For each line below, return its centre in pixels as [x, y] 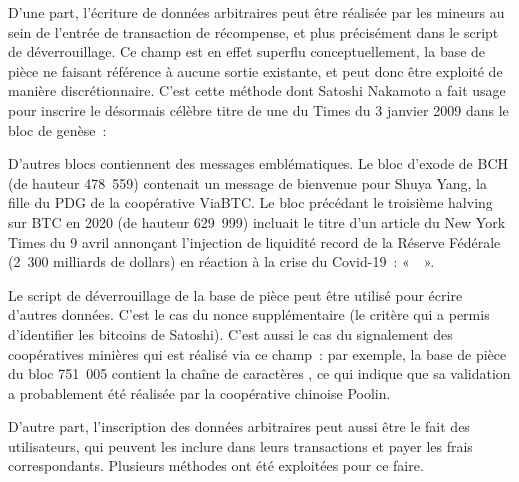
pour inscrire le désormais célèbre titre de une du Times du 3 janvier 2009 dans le [258, 109]
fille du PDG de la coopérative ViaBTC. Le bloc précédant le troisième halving [250, 202]
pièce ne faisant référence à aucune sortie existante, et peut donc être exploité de [255, 70]
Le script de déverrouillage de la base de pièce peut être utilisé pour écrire [235, 294]
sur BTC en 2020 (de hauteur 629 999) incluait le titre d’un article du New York [257, 221]
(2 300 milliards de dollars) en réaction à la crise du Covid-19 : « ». [221, 261]
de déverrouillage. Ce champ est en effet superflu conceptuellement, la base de [247, 51]
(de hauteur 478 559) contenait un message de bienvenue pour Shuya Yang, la [247, 182]
